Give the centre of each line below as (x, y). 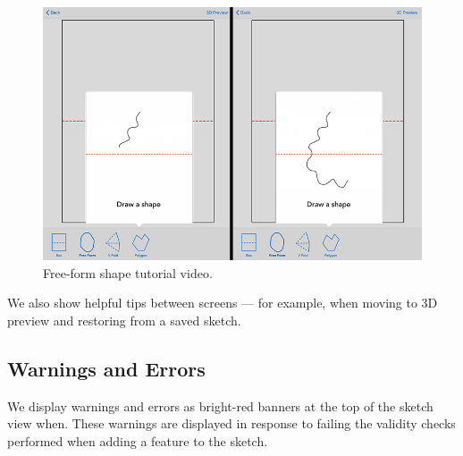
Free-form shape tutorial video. (128, 272)
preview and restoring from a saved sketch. (124, 320)
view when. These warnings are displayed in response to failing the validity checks (231, 423)
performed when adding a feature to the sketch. (138, 440)
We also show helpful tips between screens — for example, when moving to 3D (223, 303)
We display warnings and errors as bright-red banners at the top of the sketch (220, 405)
